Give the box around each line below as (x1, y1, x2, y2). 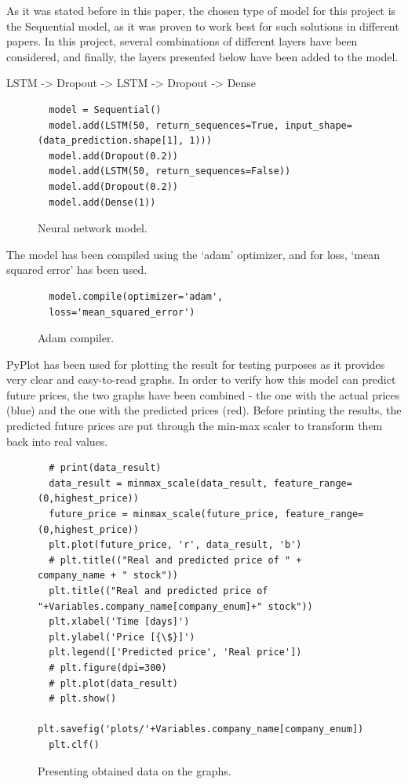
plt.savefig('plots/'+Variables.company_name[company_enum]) (38, 724, 364, 735)
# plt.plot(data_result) (49, 677, 178, 689)
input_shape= (284, 119, 352, 131)
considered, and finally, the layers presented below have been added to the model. (6, 48, 399, 64)
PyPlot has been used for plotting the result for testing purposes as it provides (6, 356, 385, 372)
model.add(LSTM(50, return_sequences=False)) (49, 166, 291, 177)
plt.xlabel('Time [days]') (49, 616, 190, 628)
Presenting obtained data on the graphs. (38, 762, 231, 779)
